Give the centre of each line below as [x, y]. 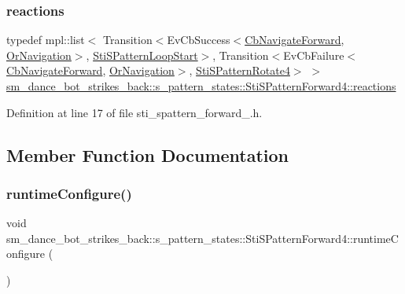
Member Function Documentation [148, 154]
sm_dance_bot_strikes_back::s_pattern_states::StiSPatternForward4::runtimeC [202, 238]
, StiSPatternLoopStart [142, 55]
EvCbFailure [314, 55]
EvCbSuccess [199, 40]
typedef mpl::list [46, 40]
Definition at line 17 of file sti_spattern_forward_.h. [134, 112]
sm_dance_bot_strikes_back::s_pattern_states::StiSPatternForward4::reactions [201, 86]
